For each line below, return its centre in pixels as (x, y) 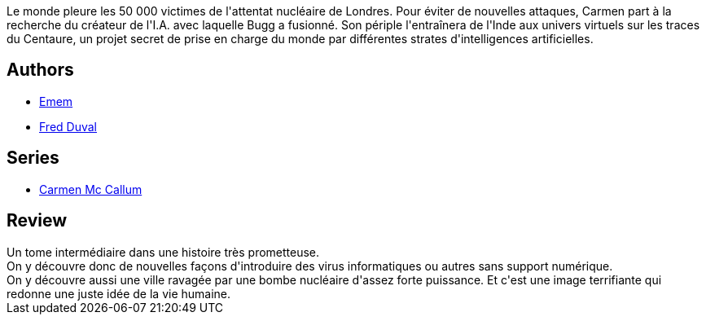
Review (37, 221)
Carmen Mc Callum (91, 189)
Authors (40, 70)
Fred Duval (68, 126)
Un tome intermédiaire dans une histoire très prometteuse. (163, 252)
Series (33, 158)
